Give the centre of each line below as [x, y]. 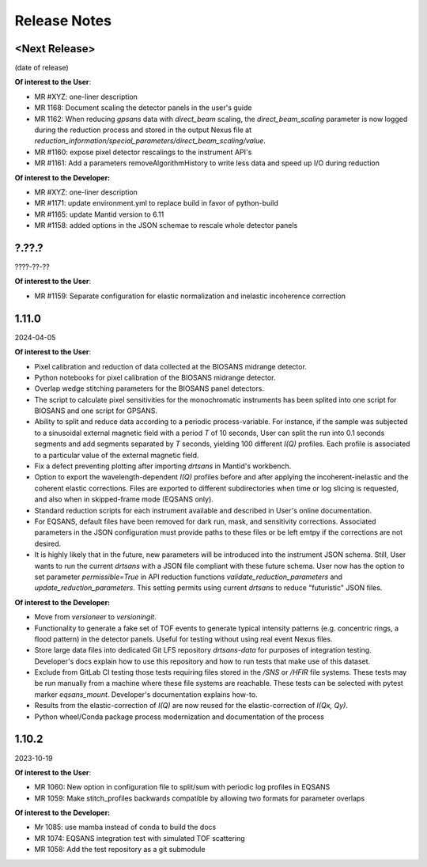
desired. [48, 543]
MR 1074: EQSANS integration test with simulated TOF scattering [140, 838]
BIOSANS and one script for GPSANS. [96, 411]
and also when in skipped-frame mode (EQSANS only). [124, 499]
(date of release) [42, 68]
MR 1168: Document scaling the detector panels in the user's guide [143, 108]
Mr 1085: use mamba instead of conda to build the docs [125, 827]
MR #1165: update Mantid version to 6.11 [99, 214]
